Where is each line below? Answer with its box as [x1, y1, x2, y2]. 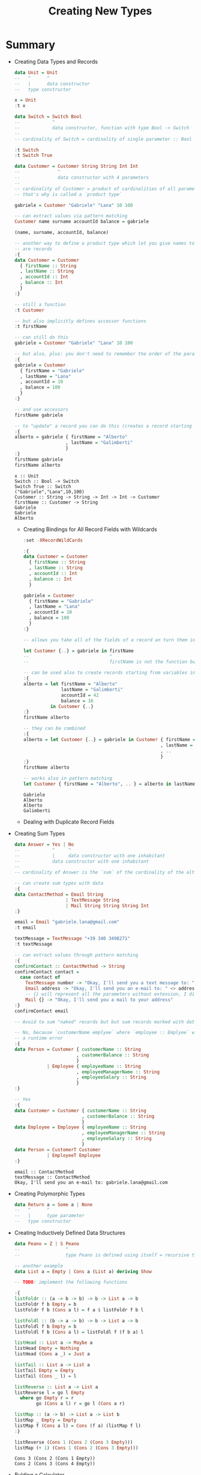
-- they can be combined [23, 725, 86, 731]
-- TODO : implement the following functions [14, 1279, 128, 1286]
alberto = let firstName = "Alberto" [23, 681, 118, 687]
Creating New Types [48, 4, 152, 18]
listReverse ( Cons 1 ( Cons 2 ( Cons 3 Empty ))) [14, 1439, 133, 1445]
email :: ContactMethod [14, 1169, 74, 1175]
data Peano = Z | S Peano [14, 1241, 79, 1247]
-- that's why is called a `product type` [14, 191, 122, 197]
